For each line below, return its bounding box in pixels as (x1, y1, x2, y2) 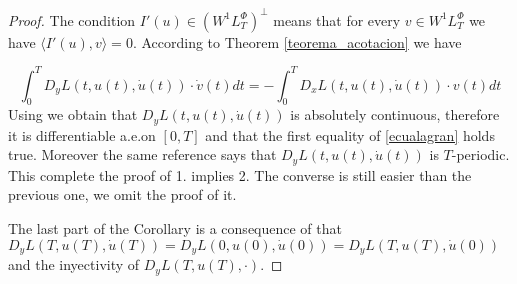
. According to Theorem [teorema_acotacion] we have (132, 31, 462, 52)
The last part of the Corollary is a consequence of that (8, 218, 342, 239)
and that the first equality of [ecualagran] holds (205, 124, 495, 145)
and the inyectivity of (8, 254, 140, 275)
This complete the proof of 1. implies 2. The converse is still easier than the (8, 164, 472, 185)
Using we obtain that (8, 104, 138, 125)
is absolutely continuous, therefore (290, 104, 500, 125)
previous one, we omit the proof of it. (8, 184, 237, 205)
